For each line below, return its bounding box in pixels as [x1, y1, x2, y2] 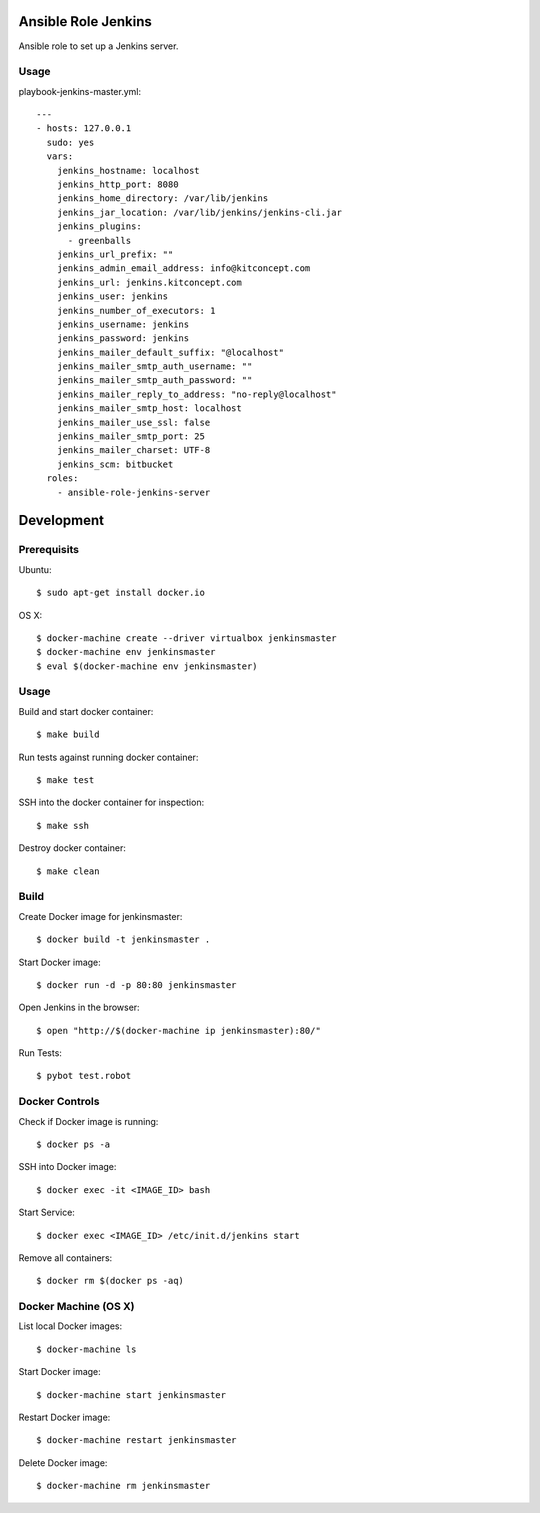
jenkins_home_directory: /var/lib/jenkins [56, 193, 269, 204]
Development [18, 512, 105, 529]
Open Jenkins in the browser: [18, 1001, 140, 1014]
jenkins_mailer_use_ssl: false [56, 416, 211, 428]
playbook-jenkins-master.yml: [18, 85, 142, 97]
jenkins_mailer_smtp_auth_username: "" [56, 361, 253, 372]
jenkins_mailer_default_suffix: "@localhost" [56, 346, 285, 358]
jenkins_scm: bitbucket [56, 458, 174, 470]
